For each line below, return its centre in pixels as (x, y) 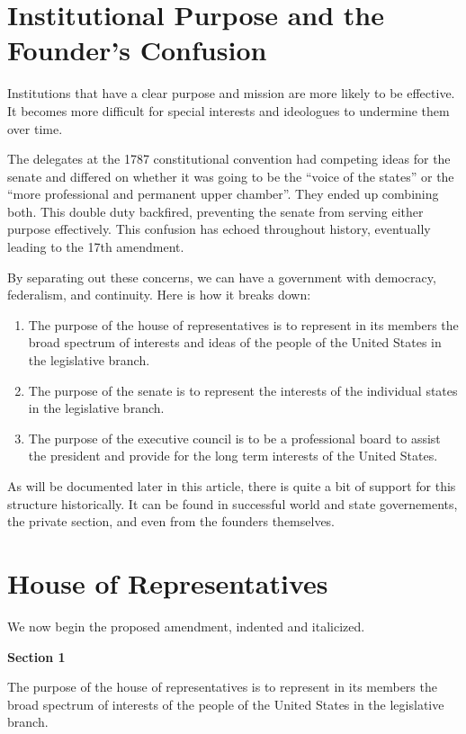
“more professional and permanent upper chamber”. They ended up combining (223, 194)
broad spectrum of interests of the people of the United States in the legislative (226, 704)
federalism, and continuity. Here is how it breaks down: (159, 295)
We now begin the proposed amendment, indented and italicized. (186, 626)
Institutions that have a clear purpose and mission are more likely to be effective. (231, 93)
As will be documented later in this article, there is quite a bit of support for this (232, 486)
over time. (35, 128)
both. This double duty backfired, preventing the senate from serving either (215, 211)
